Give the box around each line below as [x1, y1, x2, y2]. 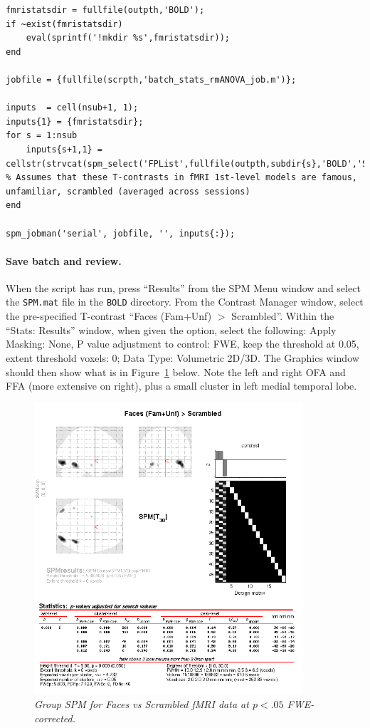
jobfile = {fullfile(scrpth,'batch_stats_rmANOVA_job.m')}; [6, 74, 297, 85]
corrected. [34, 710, 75, 725]
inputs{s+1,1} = [26, 144, 103, 155]
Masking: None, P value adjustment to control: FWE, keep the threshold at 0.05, [6, 336, 359, 351]
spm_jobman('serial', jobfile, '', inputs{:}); [6, 228, 236, 239]
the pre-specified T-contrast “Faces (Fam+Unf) [6, 308, 212, 323]
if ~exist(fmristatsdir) [6, 19, 123, 29]
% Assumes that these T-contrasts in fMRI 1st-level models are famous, [6, 172, 357, 183]
